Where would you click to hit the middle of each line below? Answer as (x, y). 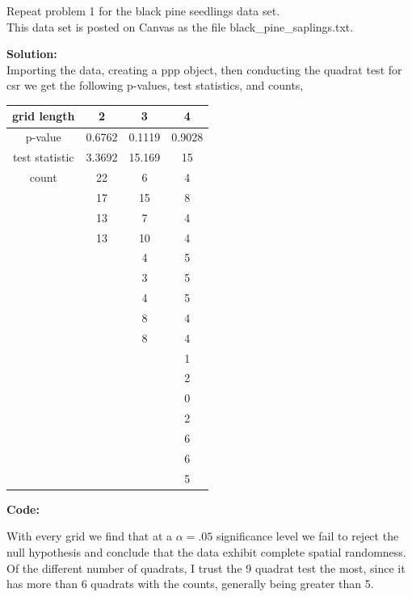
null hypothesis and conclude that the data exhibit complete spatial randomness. (206, 551)
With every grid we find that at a (90, 536)
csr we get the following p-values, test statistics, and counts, (155, 85)
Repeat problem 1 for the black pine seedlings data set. (143, 11)
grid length (44, 116)
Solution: (32, 54)
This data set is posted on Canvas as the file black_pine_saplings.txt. (180, 26)
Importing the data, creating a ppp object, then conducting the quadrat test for (204, 69)
